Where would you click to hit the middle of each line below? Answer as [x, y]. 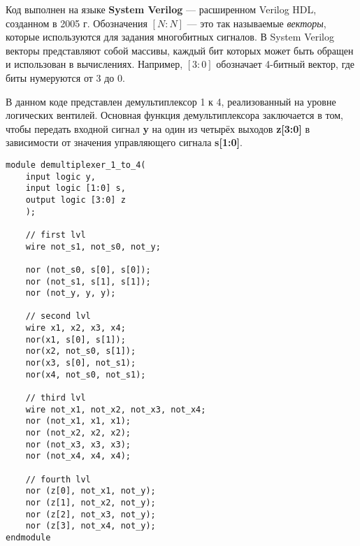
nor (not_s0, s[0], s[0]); [88, 270]
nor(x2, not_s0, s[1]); [81, 351]
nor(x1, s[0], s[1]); [75, 339]
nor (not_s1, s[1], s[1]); [88, 281]
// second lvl [58, 316]
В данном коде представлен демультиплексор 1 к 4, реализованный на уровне [171, 101]
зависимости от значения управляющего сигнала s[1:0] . [124, 142]
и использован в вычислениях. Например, [94, 64]
